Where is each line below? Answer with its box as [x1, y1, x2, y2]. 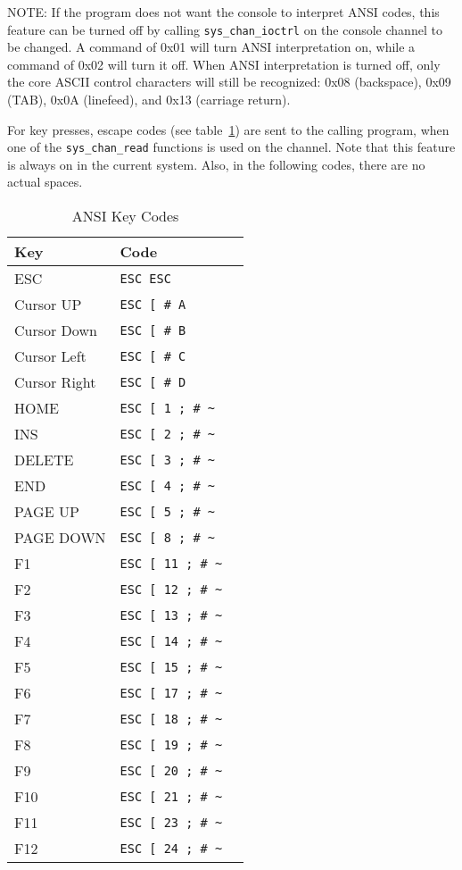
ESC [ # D [120, 374, 186, 389]
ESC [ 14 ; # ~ [120, 633, 223, 648]
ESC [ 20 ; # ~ [120, 763, 223, 778]
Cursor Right [14, 372, 96, 393]
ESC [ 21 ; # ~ [120, 789, 223, 804]
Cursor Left [14, 346, 87, 367]
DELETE [14, 449, 74, 471]
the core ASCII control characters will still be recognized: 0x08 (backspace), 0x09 [7, 72, 451, 91]
